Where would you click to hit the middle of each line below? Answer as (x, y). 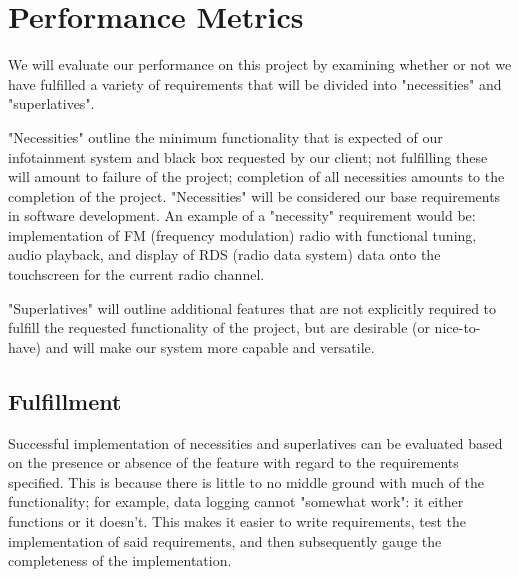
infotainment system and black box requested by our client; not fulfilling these (248, 156)
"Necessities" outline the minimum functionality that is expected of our (225, 136)
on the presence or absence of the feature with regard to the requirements (233, 462)
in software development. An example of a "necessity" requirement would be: (242, 215)
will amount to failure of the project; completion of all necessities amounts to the (256, 176)
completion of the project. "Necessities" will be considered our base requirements (254, 195)
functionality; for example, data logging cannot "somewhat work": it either (236, 501)
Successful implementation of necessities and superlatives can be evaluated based (255, 442)
